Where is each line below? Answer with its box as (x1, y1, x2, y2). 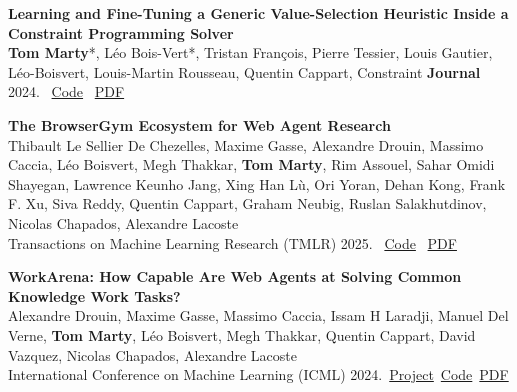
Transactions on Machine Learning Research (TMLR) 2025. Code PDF (8, 232, 457, 253)
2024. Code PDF (8, 81, 125, 102)
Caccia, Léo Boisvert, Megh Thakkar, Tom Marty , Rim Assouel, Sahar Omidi (8, 154, 495, 175)
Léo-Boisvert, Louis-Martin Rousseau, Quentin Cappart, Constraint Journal (8, 61, 481, 82)
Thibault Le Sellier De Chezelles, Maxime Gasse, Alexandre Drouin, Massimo (8, 134, 484, 155)
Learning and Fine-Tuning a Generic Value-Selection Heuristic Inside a (8, 3, 509, 23)
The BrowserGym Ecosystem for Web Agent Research (8, 114, 391, 135)
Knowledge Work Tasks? (8, 285, 181, 306)
